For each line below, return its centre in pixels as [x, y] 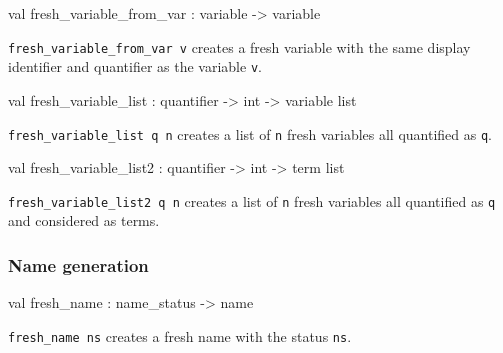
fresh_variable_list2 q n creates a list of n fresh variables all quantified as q [252, 200]
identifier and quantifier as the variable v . [135, 66]
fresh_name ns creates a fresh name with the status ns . [180, 335]
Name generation [78, 264]
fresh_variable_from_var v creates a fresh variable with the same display [239, 46]
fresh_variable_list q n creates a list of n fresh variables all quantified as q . [250, 133]
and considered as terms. [84, 220]
